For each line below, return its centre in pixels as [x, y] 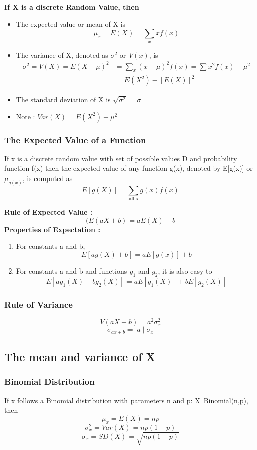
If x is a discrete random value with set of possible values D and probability [121, 158]
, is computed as [47, 178]
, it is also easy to [185, 271]
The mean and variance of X [80, 356]
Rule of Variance [38, 304]
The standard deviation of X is [63, 99]
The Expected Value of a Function [75, 140]
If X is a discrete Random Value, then [72, 7]
